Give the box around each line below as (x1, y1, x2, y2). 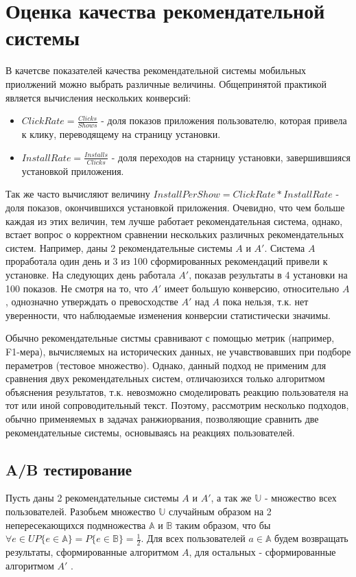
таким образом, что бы (175, 517, 271, 532)
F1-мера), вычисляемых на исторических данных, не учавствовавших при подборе (5, 344, 351, 358)
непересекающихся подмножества (5, 517, 146, 532)
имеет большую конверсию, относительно (164, 281, 340, 295)
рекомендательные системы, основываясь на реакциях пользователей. (5, 425, 295, 439)
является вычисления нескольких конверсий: (5, 90, 191, 104)
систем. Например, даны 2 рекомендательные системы (5, 240, 233, 255)
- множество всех (265, 491, 337, 505)
